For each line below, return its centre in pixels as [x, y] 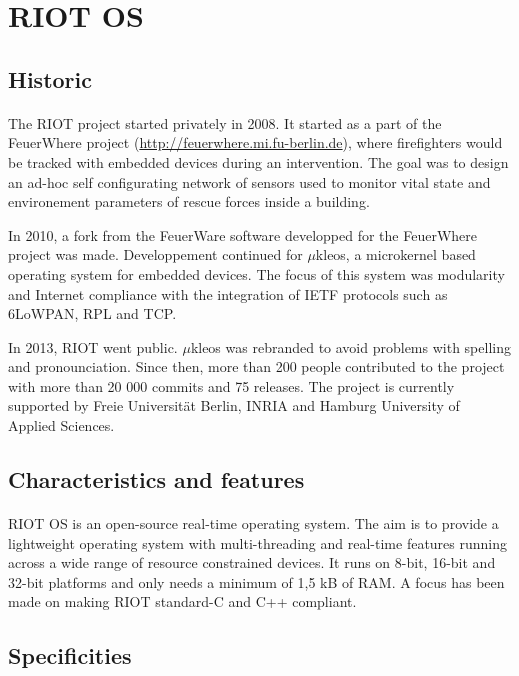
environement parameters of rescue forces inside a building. [189, 201]
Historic [50, 78]
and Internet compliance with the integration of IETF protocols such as [228, 293]
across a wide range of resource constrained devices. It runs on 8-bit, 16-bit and [252, 562]
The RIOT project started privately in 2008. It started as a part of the [225, 122]
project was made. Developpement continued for [155, 254]
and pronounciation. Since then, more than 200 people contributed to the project [256, 366]
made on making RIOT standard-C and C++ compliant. [182, 601]
